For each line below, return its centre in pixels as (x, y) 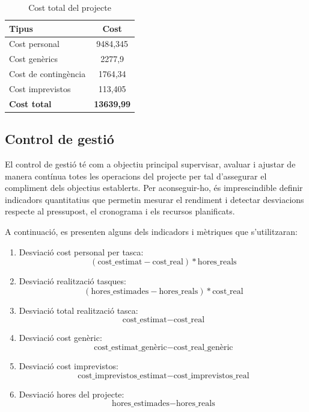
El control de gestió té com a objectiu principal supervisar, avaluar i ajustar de (150, 164)
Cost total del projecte (70, 7)
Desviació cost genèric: (60, 338)
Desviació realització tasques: (72, 281)
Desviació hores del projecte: (72, 394)
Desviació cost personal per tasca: (81, 251)
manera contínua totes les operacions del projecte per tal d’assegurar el (136, 176)
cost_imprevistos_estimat (122, 376)
